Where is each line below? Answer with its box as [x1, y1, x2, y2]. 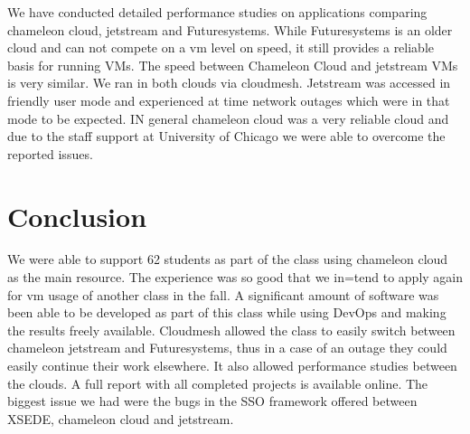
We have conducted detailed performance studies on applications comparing [7, 3, 428, 21]
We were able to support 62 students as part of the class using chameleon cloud [7, 250, 448, 269]
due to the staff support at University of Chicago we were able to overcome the [7, 127, 446, 146]
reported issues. [7, 144, 93, 163]
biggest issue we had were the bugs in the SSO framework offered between [7, 392, 418, 410]
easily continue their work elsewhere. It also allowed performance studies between [7, 356, 457, 375]
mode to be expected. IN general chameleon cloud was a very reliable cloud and [7, 108, 449, 127]
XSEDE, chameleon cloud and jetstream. [7, 409, 234, 428]
